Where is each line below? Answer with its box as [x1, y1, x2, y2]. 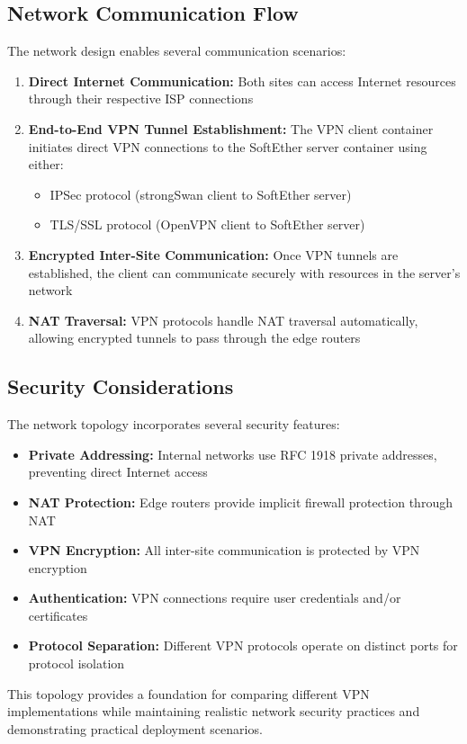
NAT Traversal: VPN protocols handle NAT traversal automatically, [28, 310, 418, 329]
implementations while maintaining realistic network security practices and [7, 702, 420, 721]
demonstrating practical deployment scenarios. [7, 719, 263, 738]
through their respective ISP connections [28, 89, 254, 108]
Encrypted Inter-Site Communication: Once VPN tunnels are [28, 245, 399, 264]
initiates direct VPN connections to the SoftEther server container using [28, 137, 427, 156]
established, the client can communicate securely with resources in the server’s [28, 263, 461, 282]
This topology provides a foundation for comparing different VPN [7, 684, 370, 703]
